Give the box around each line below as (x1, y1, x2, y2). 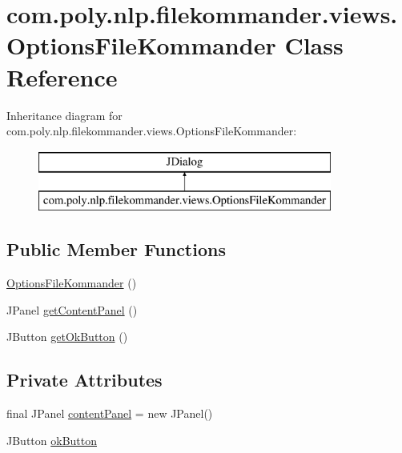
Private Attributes (6, 367, 163, 392)
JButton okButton (6, 431, 97, 448)
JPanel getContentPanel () (6, 301, 138, 318)
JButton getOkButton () (6, 328, 128, 345)
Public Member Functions (6, 237, 226, 262)
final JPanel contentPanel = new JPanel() (6, 405, 213, 422)
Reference (6, 60, 118, 93)
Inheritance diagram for (6, 106, 123, 123)
